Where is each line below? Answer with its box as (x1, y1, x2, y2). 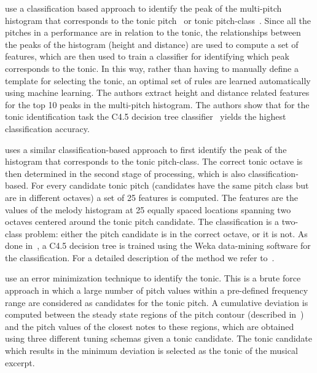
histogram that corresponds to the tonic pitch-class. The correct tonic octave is (5, 155, 303, 168)
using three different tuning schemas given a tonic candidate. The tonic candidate (5, 332, 313, 345)
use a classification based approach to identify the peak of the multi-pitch (5, 2, 282, 14)
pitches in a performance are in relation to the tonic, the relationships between (5, 26, 301, 39)
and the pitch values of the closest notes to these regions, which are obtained (5, 320, 294, 332)
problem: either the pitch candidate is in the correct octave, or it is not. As (25, 227, 308, 240)
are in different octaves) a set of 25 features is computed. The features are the (5, 190, 298, 203)
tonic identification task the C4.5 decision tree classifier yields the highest (5, 110, 286, 123)
